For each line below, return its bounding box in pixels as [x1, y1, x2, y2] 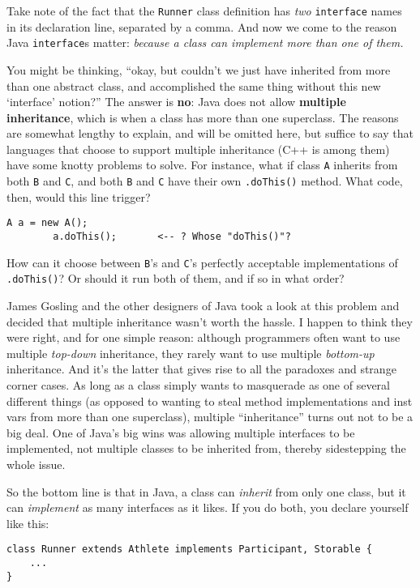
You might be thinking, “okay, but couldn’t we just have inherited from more [6, 61, 391, 78]
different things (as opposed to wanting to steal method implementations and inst [6, 392, 413, 409]
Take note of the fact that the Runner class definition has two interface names [6, 2, 402, 19]
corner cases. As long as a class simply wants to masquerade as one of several [6, 376, 391, 393]
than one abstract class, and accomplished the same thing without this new [6, 77, 381, 94]
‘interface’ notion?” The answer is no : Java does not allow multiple [6, 93, 346, 110]
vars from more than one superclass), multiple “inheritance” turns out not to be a [6, 408, 414, 425]
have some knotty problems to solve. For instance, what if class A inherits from [6, 156, 398, 173]
